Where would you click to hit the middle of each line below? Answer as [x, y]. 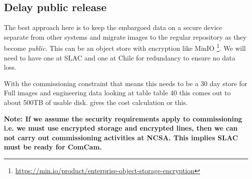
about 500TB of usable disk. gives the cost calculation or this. [96, 102]
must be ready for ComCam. [53, 147]
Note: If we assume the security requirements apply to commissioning [123, 118]
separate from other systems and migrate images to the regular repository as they [125, 37]
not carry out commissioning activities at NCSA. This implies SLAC [121, 137]
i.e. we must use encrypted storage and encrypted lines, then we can [121, 128]
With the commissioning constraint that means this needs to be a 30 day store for [126, 83]
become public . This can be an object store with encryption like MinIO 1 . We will [125, 47]
